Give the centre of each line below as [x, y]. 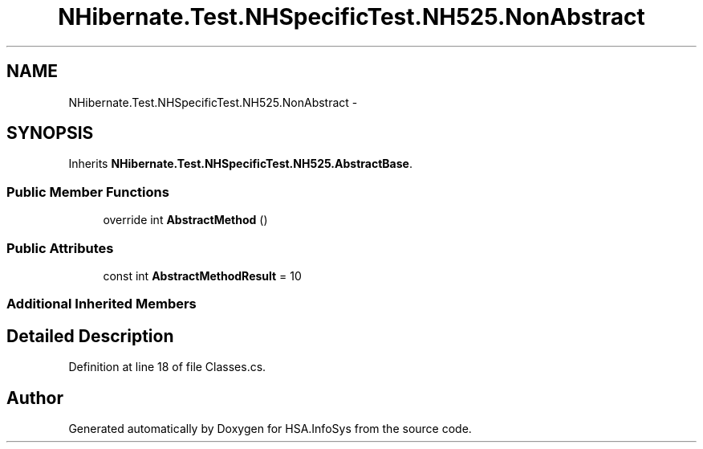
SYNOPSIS [50, 133]
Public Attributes [60, 248]
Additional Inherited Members [102, 304]
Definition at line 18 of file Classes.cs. [167, 367]
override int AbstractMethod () [185, 220]
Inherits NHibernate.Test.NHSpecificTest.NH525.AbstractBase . [240, 164]
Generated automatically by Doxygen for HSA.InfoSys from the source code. [270, 429]
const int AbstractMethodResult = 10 [202, 276]
